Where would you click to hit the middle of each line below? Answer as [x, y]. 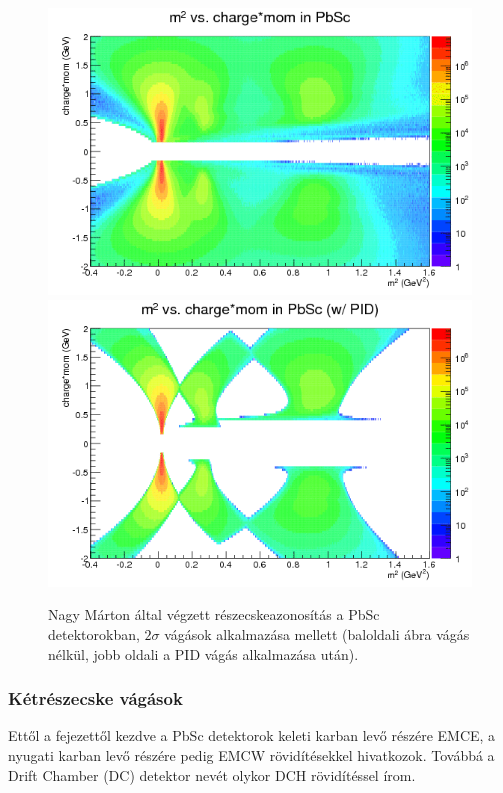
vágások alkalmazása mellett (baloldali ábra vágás [317, 634]
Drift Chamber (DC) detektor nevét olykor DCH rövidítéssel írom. [212, 774]
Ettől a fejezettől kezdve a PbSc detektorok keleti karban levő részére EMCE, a [252, 735]
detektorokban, [94, 634]
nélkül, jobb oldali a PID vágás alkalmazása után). [203, 653]
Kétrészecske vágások [95, 698]
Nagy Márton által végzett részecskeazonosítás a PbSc [214, 614]
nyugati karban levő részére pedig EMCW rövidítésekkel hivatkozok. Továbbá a [251, 755]
